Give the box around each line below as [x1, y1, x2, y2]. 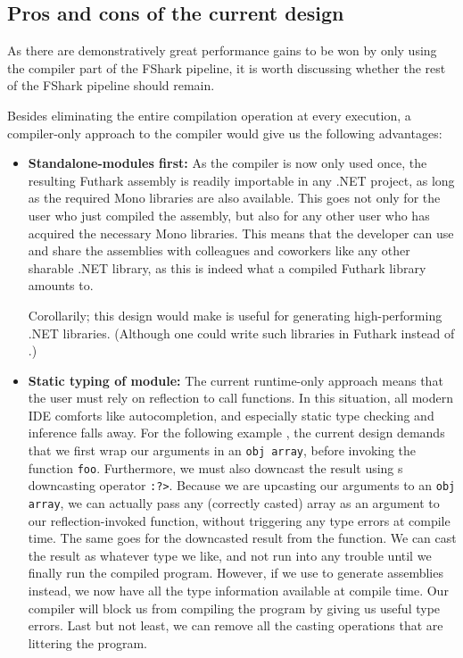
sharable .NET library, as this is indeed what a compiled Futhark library [28, 258, 426, 277]
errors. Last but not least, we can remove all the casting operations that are [28, 616, 443, 635]
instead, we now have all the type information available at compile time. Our [28, 581, 449, 600]
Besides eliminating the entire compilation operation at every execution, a [7, 105, 411, 124]
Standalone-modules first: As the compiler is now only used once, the [28, 154, 427, 172]
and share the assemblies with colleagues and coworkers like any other [28, 241, 410, 260]
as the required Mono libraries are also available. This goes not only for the [28, 188, 441, 207]
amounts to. [28, 276, 94, 295]
